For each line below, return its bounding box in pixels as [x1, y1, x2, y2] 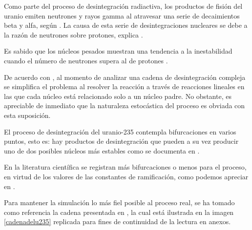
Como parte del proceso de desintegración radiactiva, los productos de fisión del [4, 1, 243, 11]
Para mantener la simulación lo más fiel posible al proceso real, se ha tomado [4, 197, 235, 208]
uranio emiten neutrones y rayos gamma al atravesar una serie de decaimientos [4, 10, 240, 20]
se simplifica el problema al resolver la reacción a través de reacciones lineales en [4, 81, 245, 92]
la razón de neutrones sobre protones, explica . [4, 29, 143, 39]
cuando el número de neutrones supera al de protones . [4, 55, 168, 65]
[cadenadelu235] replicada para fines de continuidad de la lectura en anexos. [4, 216, 231, 227]
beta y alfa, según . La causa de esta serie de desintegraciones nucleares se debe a [4, 20, 248, 30]
